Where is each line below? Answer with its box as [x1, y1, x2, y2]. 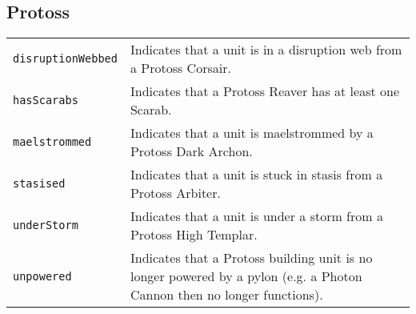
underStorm [13, 219, 78, 232]
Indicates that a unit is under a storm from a [130, 207, 383, 226]
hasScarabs [13, 94, 78, 107]
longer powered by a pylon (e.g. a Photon [130, 267, 362, 286]
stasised [13, 177, 66, 191]
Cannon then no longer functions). [130, 285, 323, 304]
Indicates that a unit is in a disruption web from [130, 40, 402, 59]
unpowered [13, 269, 72, 283]
